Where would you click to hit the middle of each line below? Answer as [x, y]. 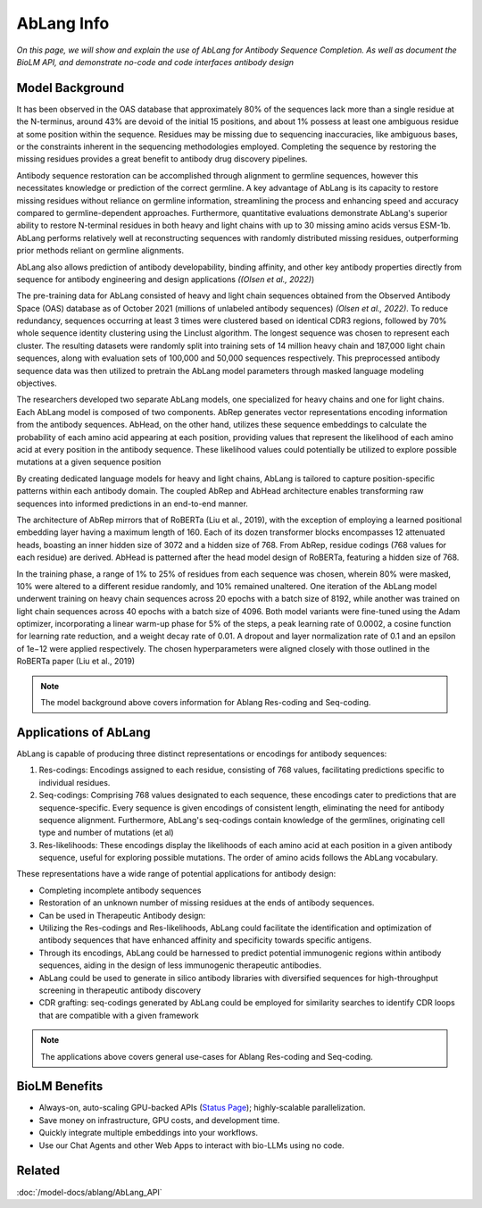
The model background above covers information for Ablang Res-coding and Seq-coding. [206, 703]
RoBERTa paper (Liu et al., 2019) [76, 662]
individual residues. [75, 782]
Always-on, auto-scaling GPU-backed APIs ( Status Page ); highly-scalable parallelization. [202, 1108]
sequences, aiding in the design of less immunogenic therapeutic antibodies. [180, 965]
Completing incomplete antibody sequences [120, 890]
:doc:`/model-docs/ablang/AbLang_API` [89, 1192]
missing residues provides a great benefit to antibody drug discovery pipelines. [162, 159]
